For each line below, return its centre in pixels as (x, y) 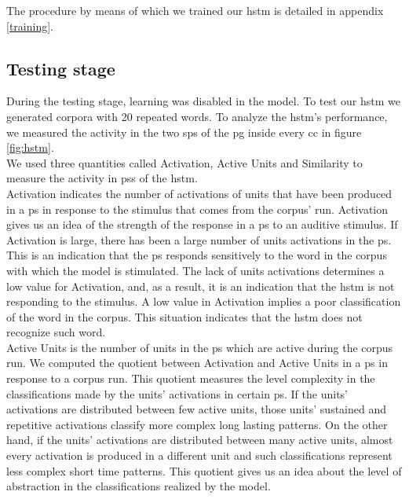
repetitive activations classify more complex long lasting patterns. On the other (197, 424)
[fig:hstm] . (30, 147)
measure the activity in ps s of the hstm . (102, 178)
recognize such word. (56, 332)
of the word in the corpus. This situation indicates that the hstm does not (184, 316)
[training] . (30, 26)
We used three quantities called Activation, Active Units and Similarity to (184, 162)
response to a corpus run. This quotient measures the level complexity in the (191, 378)
